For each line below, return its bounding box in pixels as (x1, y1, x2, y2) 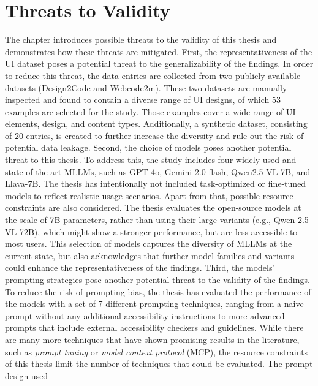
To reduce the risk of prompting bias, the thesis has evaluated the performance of (5, 285, 311, 298)
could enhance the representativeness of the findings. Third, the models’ (5, 261, 275, 274)
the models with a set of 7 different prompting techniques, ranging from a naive (5, 297, 304, 310)
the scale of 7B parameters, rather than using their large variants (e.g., (5, 213, 271, 226)
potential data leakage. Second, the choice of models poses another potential (5, 141, 292, 154)
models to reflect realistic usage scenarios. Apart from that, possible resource (5, 189, 293, 202)
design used (5, 369, 48, 382)
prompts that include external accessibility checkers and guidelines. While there (5, 321, 304, 334)
